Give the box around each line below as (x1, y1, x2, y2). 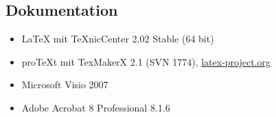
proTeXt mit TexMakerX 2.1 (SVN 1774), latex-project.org (21, 54, 271, 68)
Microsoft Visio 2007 (21, 77, 108, 92)
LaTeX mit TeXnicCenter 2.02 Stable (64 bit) (21, 31, 214, 46)
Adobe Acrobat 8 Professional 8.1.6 (21, 100, 170, 114)
